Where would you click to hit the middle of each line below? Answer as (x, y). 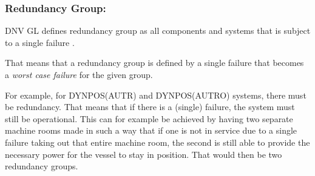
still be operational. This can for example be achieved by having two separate (149, 118)
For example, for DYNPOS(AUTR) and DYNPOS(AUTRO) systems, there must (156, 95)
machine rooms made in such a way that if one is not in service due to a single (151, 130)
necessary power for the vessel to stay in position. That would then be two (144, 154)
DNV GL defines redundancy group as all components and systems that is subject (158, 31)
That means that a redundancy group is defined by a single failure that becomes (154, 63)
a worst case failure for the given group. (79, 74)
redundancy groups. (42, 166)
